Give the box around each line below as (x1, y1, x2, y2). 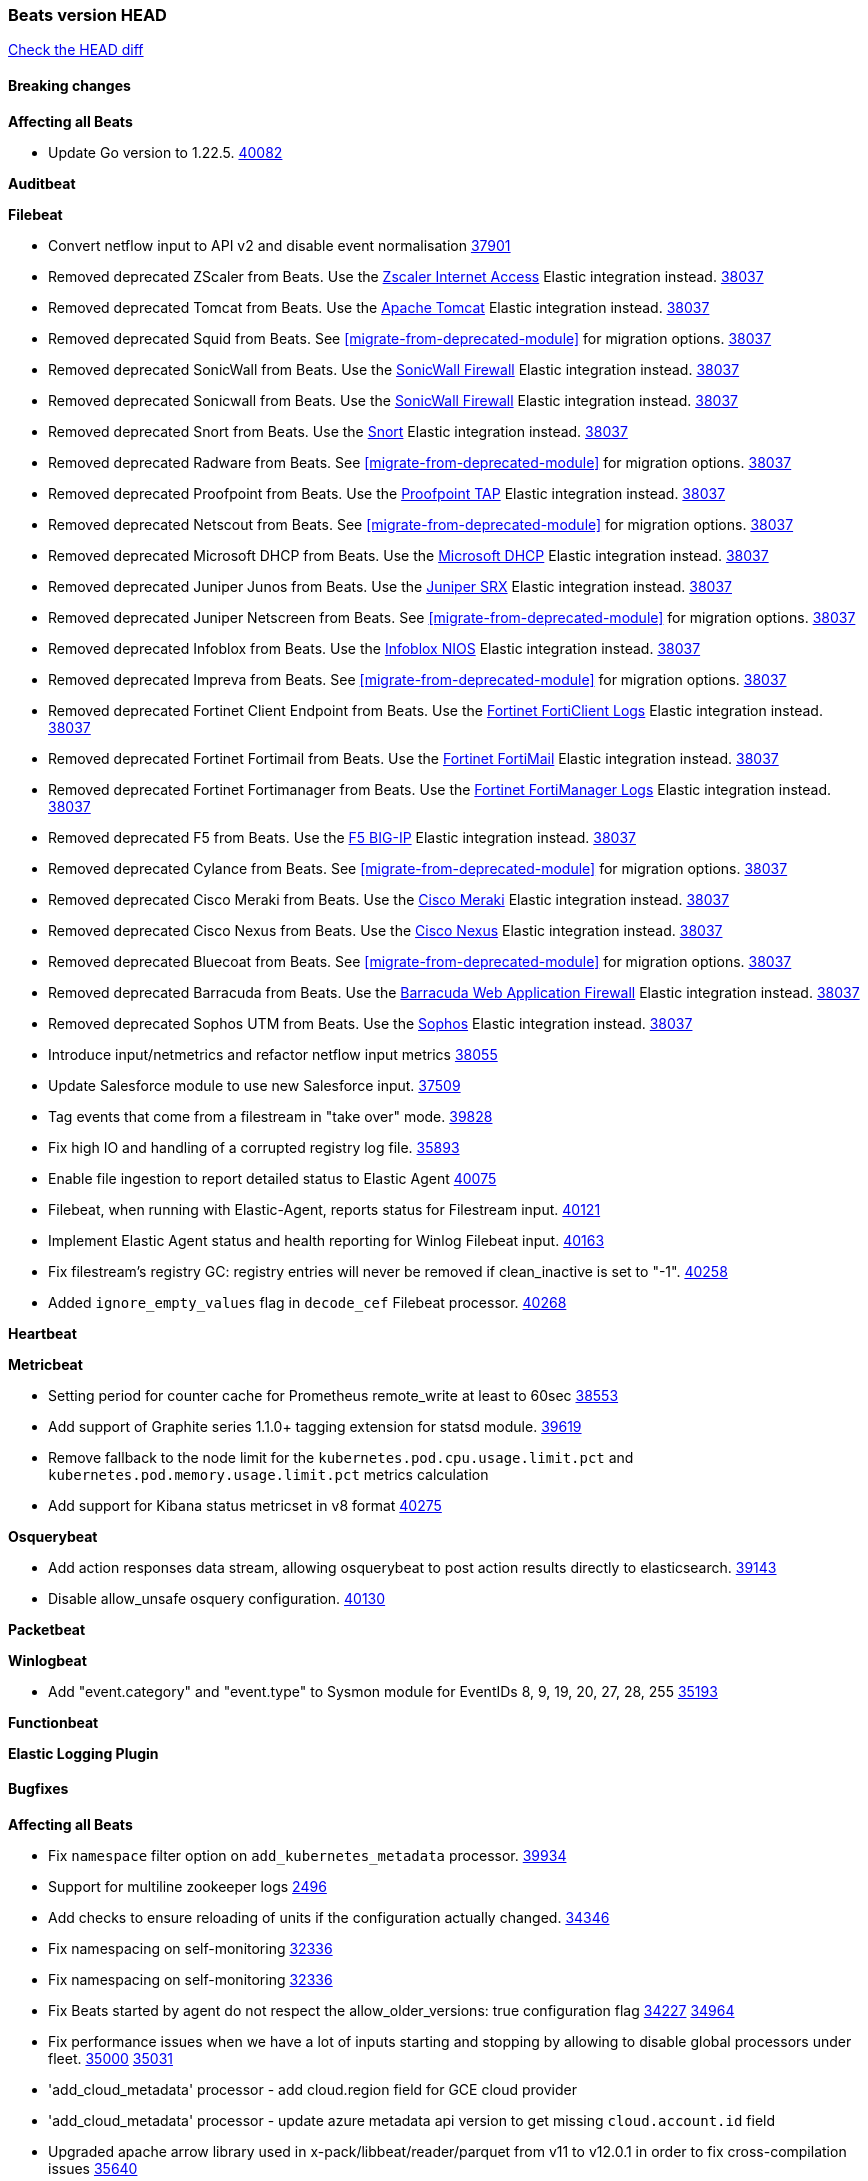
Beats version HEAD (8, 5, 167, 25)
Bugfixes (8, 1780, 69, 1798)
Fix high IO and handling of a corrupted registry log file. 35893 (48, 1138, 460, 1156)
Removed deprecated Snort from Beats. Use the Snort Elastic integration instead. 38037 (48, 422, 628, 440)
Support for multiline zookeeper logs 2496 (48, 1877, 327, 1895)
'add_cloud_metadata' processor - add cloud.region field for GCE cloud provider (48, 2080, 578, 2098)
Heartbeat (8, 1324, 77, 1342)
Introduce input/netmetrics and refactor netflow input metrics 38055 (48, 1045, 498, 1063)
